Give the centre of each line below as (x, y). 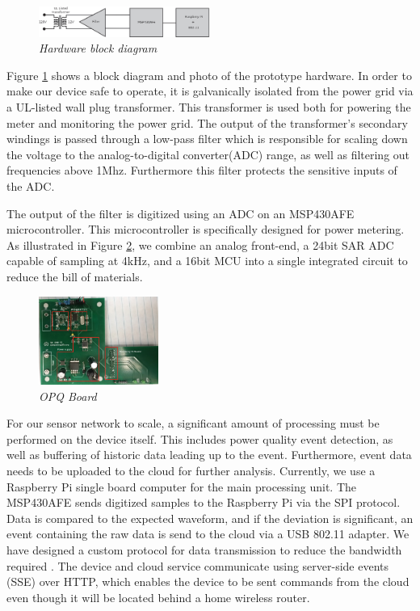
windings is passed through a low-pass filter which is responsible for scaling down (207, 139)
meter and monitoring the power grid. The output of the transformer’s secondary (207, 122)
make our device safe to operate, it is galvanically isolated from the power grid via (210, 91)
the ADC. (31, 186)
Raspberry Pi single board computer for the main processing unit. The (182, 486)
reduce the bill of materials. (75, 276)
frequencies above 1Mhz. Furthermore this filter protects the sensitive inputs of (202, 170)
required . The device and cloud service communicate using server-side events (198, 565)
